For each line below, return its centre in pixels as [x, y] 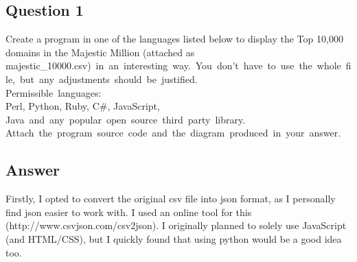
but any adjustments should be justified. [108, 79]
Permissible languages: [54, 92]
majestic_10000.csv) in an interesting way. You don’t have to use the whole [173, 65]
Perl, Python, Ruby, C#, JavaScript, [83, 106]
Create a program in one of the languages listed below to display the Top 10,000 [174, 39]
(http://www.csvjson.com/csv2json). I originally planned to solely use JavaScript [176, 225]
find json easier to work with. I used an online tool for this [129, 212]
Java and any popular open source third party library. [126, 119]
